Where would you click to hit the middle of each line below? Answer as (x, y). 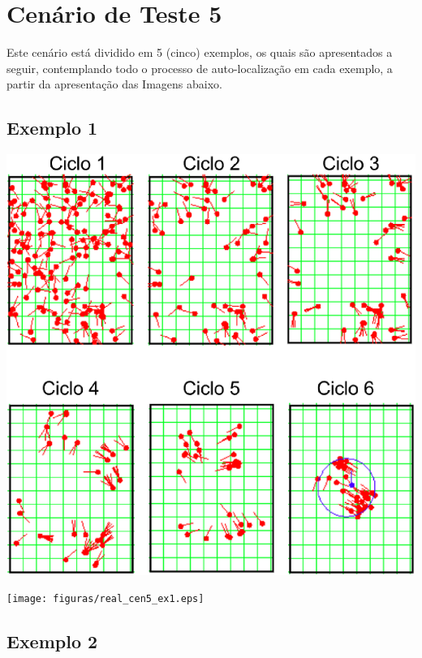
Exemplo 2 (52, 641)
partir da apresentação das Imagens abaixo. (114, 84)
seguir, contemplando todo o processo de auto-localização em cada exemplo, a (200, 68)
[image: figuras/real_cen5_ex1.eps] (105, 599)
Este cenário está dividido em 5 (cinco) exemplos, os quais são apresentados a (200, 52)
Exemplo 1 (52, 128)
